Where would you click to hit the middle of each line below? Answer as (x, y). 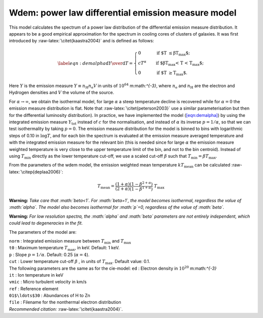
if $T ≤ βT (168, 53)
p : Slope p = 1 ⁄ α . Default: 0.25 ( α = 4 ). (49, 254)
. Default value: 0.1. (131, 262)
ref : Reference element (34, 289)
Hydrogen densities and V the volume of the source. (62, 93)
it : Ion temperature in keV (36, 275)
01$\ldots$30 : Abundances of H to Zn (49, 296)
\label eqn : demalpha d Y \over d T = (95, 63)
